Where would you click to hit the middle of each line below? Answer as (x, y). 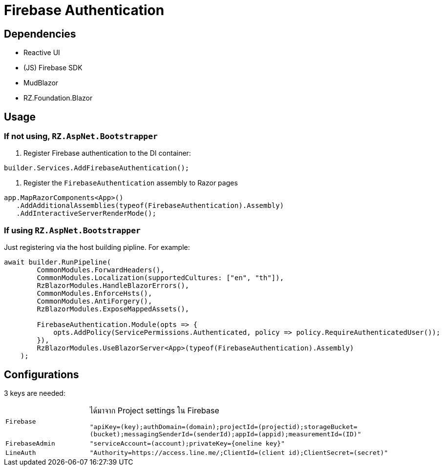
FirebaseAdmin (30, 443)
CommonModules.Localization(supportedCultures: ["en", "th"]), (160, 278)
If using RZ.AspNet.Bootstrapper (72, 230)
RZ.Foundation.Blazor (58, 98)
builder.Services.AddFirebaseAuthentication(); (97, 168)
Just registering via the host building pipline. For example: (97, 247)
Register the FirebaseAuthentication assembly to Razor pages (131, 183)
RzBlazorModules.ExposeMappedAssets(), (113, 309)
